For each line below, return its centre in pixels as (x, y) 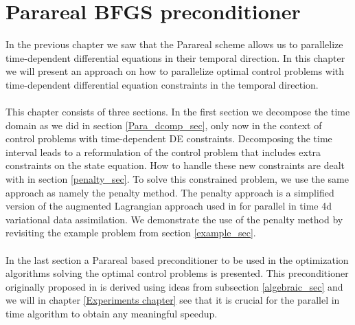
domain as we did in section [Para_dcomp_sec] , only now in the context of (164, 125)
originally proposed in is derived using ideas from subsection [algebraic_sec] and (174, 286)
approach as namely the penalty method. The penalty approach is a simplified (170, 192)
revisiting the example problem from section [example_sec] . (131, 233)
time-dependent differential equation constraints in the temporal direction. (162, 84)
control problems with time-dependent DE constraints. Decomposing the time (169, 138)
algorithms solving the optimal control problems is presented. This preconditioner (177, 273)
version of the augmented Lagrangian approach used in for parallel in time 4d (169, 206)
